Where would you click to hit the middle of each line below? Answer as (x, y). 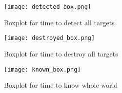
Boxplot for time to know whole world (61, 85)
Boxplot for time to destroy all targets (61, 53)
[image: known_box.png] (42, 69)
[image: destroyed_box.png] (50, 38)
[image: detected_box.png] (48, 7)
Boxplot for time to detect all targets (59, 22)
